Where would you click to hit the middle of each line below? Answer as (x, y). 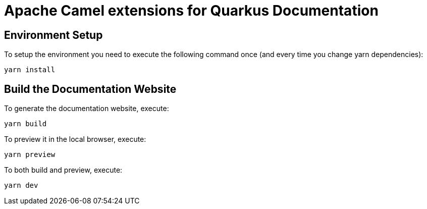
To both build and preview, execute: (63, 170)
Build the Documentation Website (90, 89)
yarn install (30, 70)
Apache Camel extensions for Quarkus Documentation (191, 11)
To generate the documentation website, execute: (87, 109)
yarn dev (21, 186)
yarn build (25, 124)
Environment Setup (54, 35)
